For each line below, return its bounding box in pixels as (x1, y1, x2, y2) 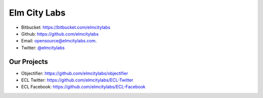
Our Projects (9, 58, 48, 66)
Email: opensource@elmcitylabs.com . (21, 38, 97, 44)
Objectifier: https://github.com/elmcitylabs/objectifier (21, 70, 129, 76)
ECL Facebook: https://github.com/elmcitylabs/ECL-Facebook (21, 84, 146, 90)
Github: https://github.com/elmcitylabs (21, 31, 99, 37)
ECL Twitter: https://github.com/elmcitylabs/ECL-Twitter (21, 77, 133, 83)
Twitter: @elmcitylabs (21, 44, 65, 51)
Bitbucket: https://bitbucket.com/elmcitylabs (21, 24, 111, 30)
